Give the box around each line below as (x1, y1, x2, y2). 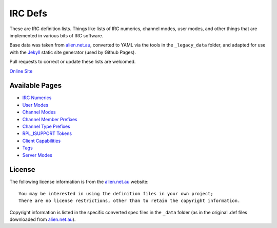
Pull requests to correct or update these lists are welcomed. (9, 59, 136, 65)
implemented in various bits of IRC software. (9, 32, 104, 38)
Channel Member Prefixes (22, 116, 78, 122)
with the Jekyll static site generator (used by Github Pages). (9, 49, 136, 55)
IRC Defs (9, 8, 47, 19)
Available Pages (9, 81, 62, 90)
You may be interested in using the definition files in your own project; (18, 191, 213, 196)
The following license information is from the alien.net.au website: (9, 179, 149, 185)
